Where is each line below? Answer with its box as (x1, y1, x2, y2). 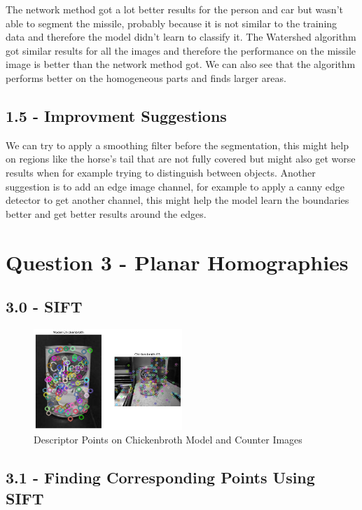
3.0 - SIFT (6, 296, 83, 317)
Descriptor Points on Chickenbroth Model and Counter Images (34, 432, 302, 447)
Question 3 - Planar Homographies (6, 247, 349, 276)
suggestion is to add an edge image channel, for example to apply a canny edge (6, 179, 345, 193)
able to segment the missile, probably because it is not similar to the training (6, 15, 337, 30)
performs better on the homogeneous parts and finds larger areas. (6, 70, 286, 85)
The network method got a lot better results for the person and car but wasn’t (6, 2, 343, 16)
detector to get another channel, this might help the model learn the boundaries (6, 193, 349, 207)
